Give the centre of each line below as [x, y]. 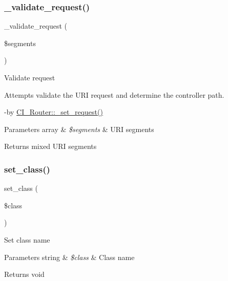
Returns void [24, 274]
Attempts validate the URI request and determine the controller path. [114, 94]
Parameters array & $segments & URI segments [79, 129]
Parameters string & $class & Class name [69, 257]
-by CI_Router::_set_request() [54, 112]
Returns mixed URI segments [50, 146]
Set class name [27, 239]
